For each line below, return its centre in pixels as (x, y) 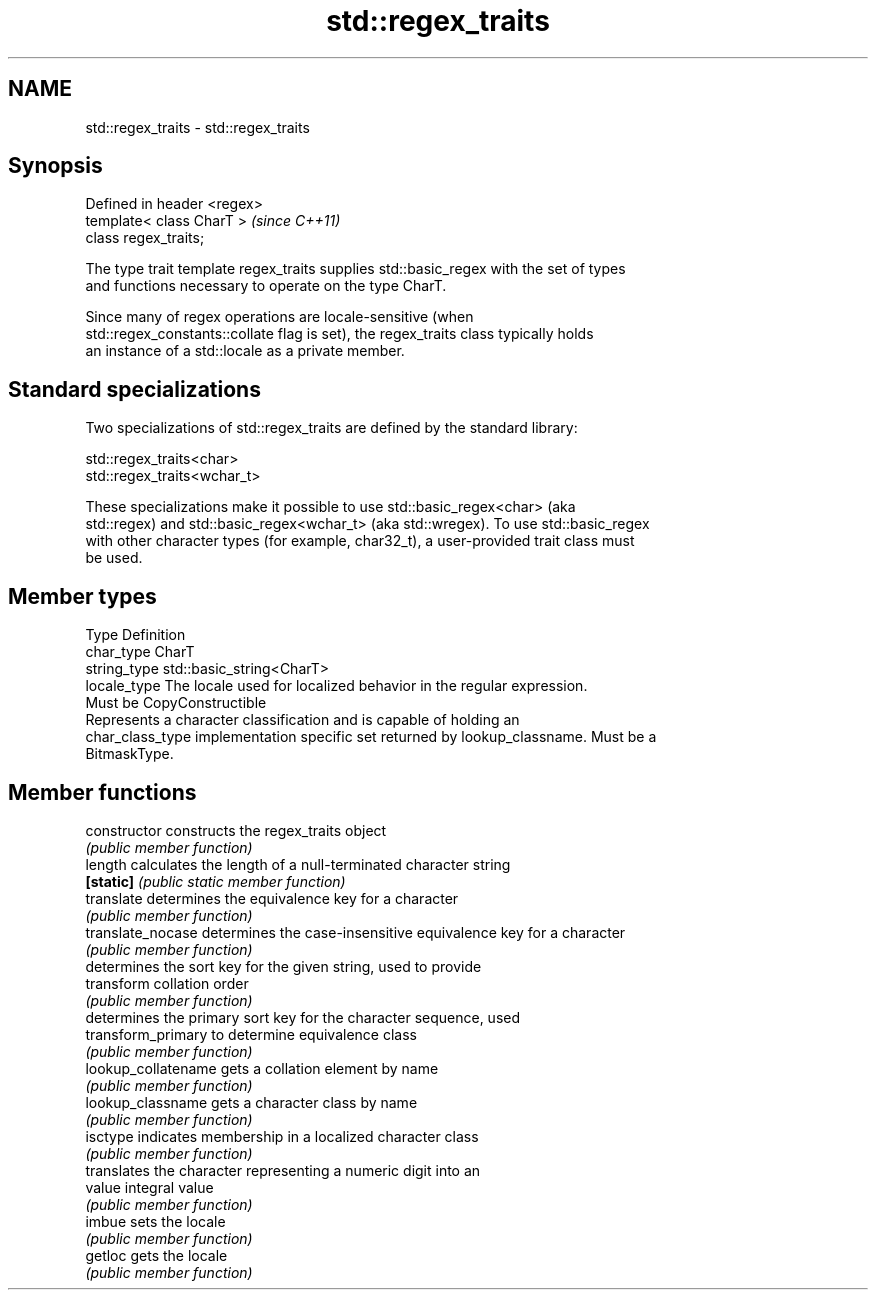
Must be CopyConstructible (176, 703)
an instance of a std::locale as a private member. (245, 351)
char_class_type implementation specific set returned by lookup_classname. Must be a (371, 737)
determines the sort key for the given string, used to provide (283, 966)
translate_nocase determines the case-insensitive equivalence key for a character (355, 932)
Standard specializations (134, 389)
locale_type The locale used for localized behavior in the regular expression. (336, 686)
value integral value (149, 1187)
